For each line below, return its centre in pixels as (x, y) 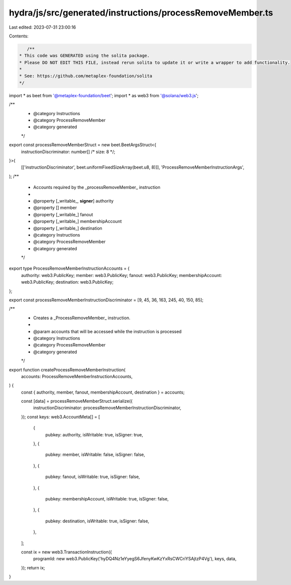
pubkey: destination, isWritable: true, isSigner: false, (97, 521)
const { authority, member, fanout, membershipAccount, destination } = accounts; (103, 392)
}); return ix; (33, 568)
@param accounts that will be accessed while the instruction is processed (107, 331)
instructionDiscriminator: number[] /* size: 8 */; (68, 152)
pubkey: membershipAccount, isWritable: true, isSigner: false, (107, 499)
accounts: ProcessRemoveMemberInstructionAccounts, (77, 376)
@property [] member (55, 208)
